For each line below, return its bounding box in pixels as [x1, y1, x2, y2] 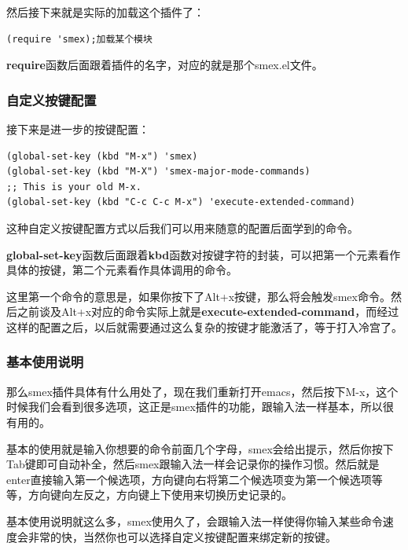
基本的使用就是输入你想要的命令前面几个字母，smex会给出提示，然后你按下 [6, 440, 394, 456]
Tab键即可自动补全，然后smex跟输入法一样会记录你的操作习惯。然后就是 [6, 456, 380, 472]
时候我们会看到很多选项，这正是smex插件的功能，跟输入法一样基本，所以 [6, 398, 383, 415]
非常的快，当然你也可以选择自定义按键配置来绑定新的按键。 [28, 528, 336, 544]
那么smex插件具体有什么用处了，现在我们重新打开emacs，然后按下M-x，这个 [6, 383, 399, 399]
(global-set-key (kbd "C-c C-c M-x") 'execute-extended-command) [6, 196, 355, 208]
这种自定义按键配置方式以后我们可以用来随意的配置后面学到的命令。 [6, 219, 358, 236]
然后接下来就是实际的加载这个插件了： [6, 4, 204, 20]
